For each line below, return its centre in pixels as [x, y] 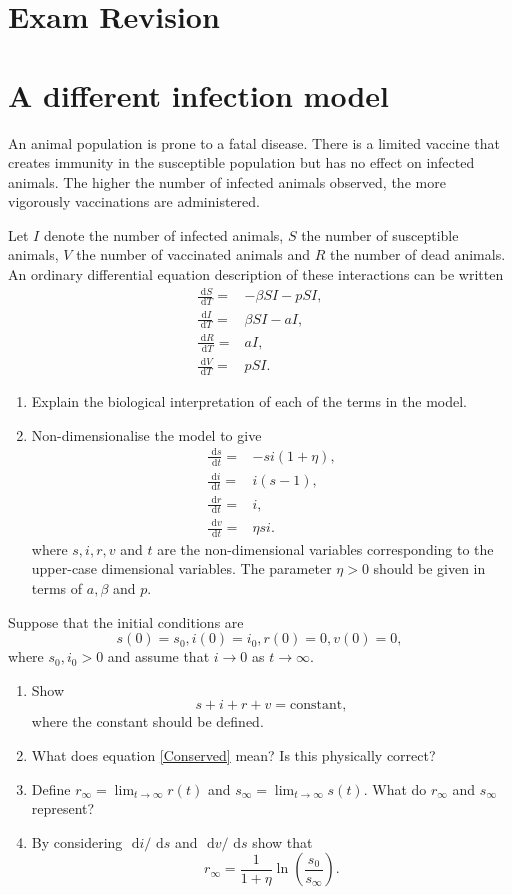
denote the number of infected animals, [163, 234]
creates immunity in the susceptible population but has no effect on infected [241, 162]
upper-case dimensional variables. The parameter [181, 568]
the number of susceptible [380, 234]
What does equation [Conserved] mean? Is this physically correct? [233, 755]
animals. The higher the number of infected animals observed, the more [227, 181]
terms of [57, 588]
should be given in [429, 568]
